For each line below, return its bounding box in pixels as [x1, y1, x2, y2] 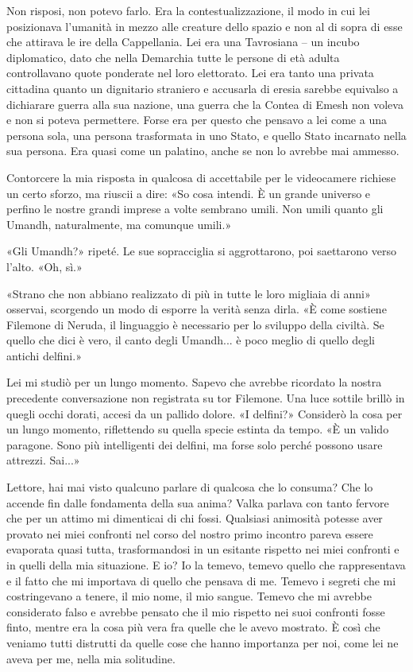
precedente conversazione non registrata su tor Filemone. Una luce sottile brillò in [6, 390, 405, 406]
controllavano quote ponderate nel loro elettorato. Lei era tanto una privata [6, 64, 374, 81]
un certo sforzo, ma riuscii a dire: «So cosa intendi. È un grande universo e [6, 185, 371, 201]
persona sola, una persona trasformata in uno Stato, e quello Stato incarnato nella [6, 126, 407, 143]
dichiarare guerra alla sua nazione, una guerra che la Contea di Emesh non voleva [6, 95, 403, 112]
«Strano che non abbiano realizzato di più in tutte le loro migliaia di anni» [6, 285, 371, 301]
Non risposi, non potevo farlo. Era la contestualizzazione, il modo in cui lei [6, 2, 370, 18]
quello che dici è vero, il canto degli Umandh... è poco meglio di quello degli [6, 332, 375, 348]
